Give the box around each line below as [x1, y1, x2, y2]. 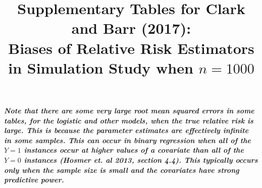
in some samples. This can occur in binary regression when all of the [4, 135, 251, 145]
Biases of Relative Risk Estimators [8, 37, 254, 58]
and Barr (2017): [71, 18, 191, 38]
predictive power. [4, 174, 64, 185]
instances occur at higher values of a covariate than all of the [24, 145, 244, 155]
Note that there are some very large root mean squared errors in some [4, 105, 254, 115]
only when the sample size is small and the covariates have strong [4, 164, 239, 175]
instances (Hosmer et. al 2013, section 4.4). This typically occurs [24, 154, 258, 165]
